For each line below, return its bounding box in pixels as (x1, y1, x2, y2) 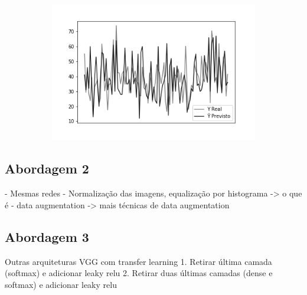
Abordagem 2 (5, 159, 89, 178)
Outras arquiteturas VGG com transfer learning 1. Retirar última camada (5, 255, 272, 267)
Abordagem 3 (5, 227, 89, 245)
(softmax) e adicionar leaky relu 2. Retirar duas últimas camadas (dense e (5, 267, 273, 279)
